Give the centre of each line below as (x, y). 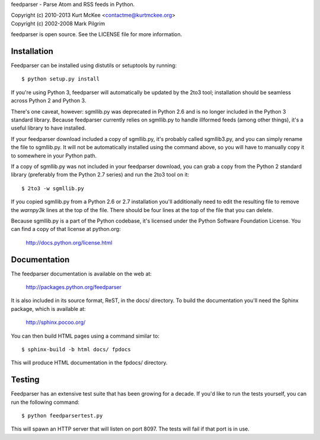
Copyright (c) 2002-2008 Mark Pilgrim (58, 23)
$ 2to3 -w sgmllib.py (53, 188)
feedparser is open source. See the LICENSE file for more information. (97, 34)
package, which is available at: (48, 309)
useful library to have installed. (48, 128)
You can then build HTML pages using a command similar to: (85, 336)
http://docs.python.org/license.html (69, 242)
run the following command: (45, 402)
